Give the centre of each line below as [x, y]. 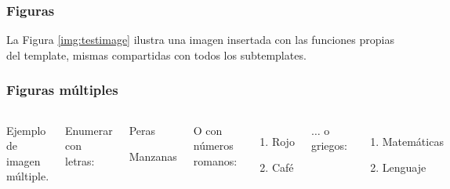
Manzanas [153, 156]
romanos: [215, 160]
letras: [80, 160]
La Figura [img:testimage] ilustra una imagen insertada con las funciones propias [200, 40]
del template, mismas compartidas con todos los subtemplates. [156, 55]
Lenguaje [404, 167]
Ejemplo [26, 130]
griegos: [329, 145]
